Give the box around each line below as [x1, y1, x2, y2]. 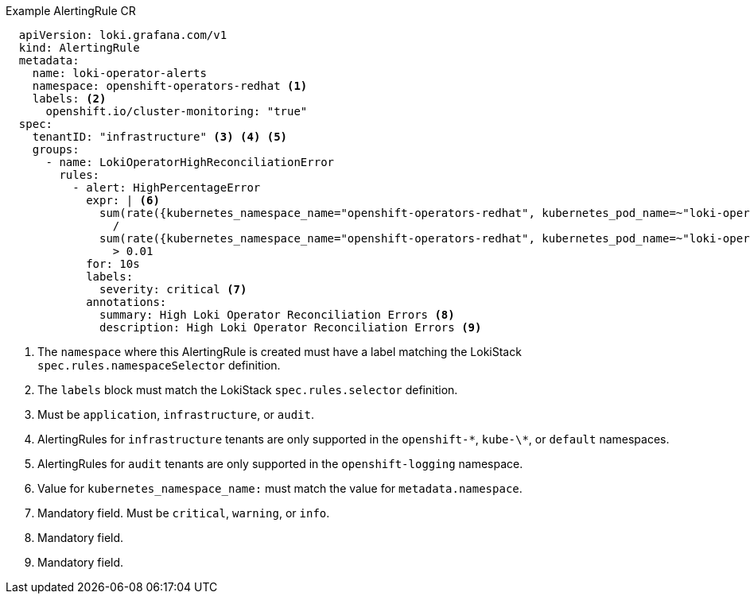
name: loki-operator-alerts [32, 67, 207, 79]
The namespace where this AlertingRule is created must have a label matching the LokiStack [37, 345, 522, 358]
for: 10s [86, 257, 140, 270]
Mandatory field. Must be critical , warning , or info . [37, 506, 330, 520]
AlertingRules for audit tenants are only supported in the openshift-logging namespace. [37, 457, 523, 470]
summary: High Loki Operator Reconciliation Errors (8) [99, 308, 455, 321]
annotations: [86, 296, 167, 308]
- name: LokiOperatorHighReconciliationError [45, 156, 335, 168]
